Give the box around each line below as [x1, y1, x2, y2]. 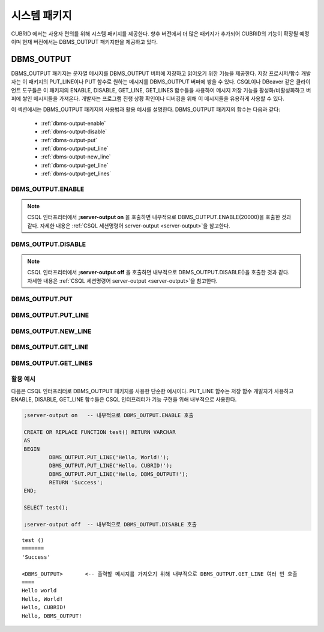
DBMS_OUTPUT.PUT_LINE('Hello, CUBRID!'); [49, 462, 173, 469]
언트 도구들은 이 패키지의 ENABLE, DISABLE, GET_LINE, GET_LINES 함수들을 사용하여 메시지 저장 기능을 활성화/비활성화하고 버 [11, 86, 311, 94]
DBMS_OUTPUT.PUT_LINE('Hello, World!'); [49, 454, 170, 460]
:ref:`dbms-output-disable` [41, 128, 107, 135]
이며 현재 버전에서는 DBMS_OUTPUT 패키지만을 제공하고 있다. [11, 38, 158, 45]
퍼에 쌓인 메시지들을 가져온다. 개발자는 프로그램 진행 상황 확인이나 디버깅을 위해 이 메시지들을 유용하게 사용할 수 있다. [11, 95, 284, 102]
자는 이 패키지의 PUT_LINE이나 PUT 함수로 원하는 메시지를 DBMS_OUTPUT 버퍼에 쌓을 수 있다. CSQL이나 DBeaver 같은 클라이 [11, 78, 311, 85]
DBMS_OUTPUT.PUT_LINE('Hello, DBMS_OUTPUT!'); [49, 471, 188, 477]
